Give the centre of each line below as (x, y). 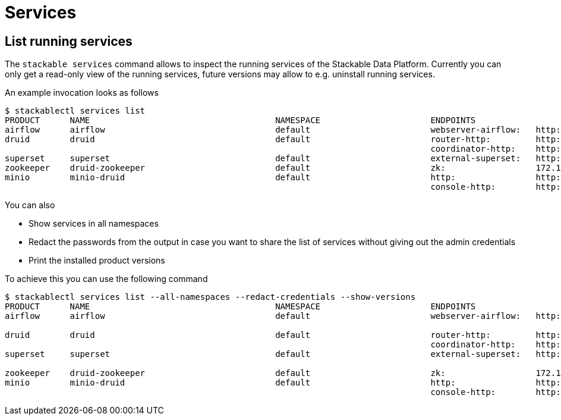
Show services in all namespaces (94, 224)
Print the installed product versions (97, 261)
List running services (69, 41)
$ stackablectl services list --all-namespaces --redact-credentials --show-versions (210, 297)
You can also (30, 205)
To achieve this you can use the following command (106, 279)
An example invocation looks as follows (82, 93)
